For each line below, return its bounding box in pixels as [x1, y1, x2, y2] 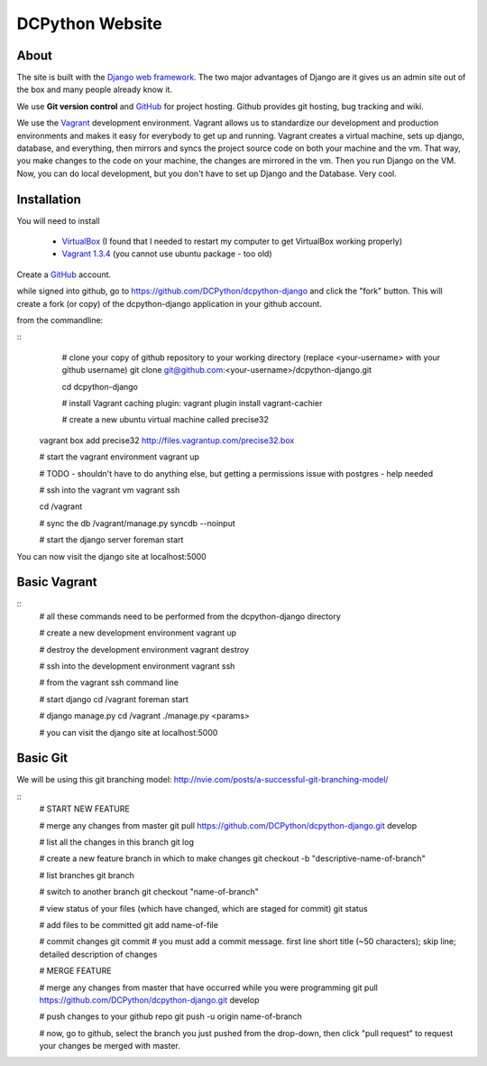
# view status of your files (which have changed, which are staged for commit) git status [39, 903, 369, 913]
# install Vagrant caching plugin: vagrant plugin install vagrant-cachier [61, 398, 323, 408]
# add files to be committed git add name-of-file [39, 919, 218, 930]
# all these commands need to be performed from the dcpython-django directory [39, 610, 342, 622]
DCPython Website [16, 14, 162, 33]
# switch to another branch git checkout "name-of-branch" [39, 886, 259, 897]
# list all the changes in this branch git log [39, 837, 194, 848]
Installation [16, 191, 81, 207]
